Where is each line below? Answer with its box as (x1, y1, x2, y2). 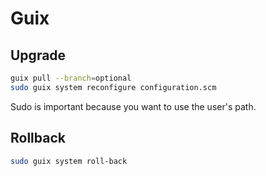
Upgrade (10, 47, 67, 64)
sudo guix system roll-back (10, 156, 128, 166)
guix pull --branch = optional (10, 73, 132, 83)
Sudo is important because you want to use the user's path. (10, 100, 257, 112)
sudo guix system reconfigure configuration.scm (10, 82, 217, 92)
